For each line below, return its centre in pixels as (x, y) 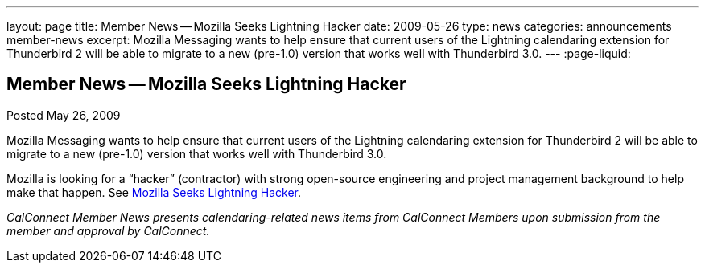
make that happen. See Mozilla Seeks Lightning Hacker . (154, 192)
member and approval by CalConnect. (108, 230)
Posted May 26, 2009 (64, 115)
